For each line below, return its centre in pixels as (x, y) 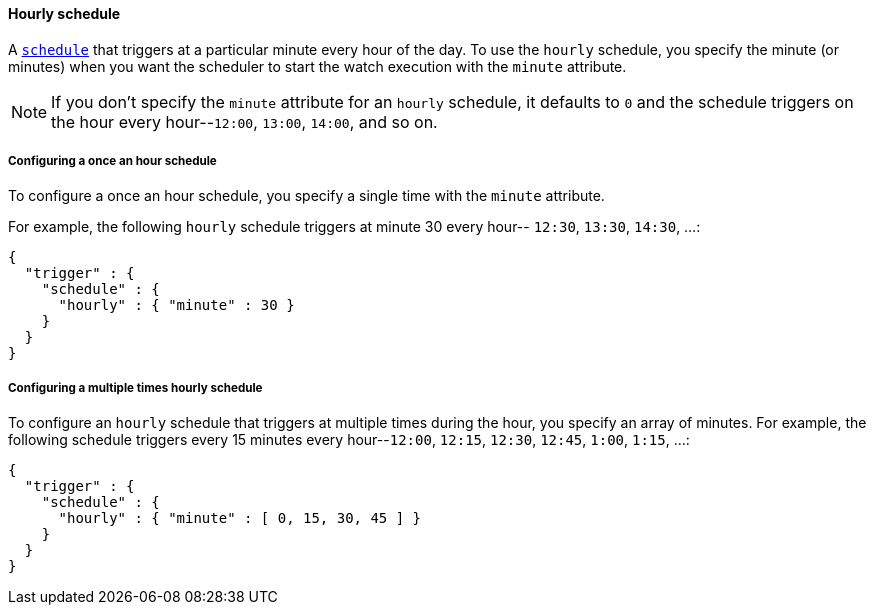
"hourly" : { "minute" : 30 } (176, 305)
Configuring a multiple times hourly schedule (135, 387)
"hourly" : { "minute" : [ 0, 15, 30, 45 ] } (240, 518)
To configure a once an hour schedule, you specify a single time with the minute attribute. (306, 196)
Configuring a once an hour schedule (112, 161)
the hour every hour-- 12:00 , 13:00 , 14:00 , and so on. (244, 121)
